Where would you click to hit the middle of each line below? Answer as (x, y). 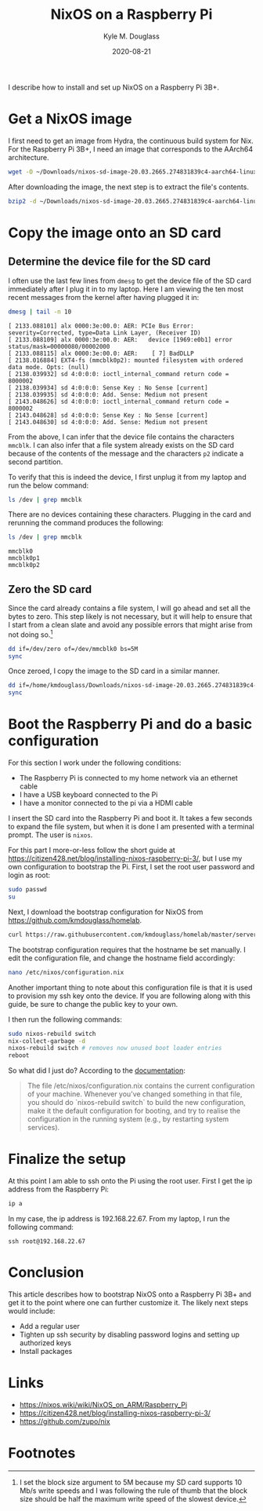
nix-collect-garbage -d (47, 1041)
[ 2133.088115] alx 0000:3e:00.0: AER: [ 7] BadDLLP (101, 353)
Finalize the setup (67, 1159)
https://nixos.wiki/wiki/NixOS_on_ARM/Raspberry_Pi (103, 1404)
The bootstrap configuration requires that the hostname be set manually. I (127, 949)
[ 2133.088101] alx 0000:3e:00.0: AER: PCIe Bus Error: (101, 326)
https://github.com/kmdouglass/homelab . (75, 920)
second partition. (36, 462)
